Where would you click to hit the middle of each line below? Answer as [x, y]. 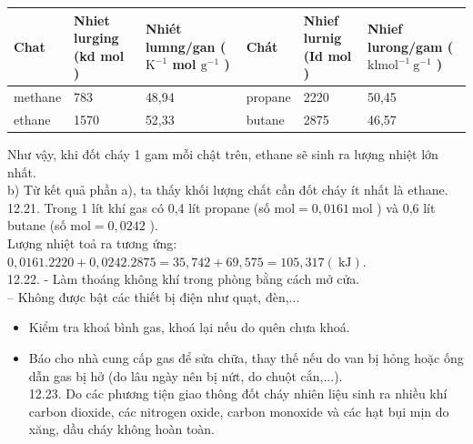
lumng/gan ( [186, 46]
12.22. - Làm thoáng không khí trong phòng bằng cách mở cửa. [184, 279]
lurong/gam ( [410, 46]
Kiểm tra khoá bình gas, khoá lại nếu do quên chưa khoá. [189, 327]
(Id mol [327, 55]
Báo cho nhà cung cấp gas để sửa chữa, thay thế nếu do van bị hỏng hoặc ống [246, 358]
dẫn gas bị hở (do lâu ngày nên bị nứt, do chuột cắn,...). [186, 375]
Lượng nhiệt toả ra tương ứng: [92, 243]
